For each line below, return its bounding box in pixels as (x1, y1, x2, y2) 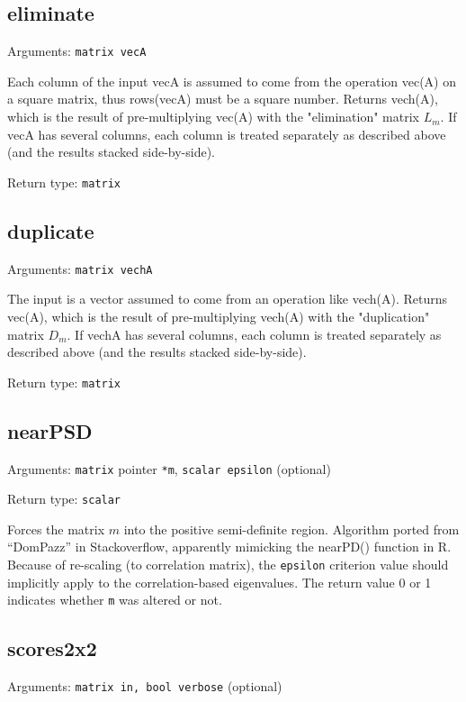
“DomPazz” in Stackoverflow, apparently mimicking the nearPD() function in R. (7, 537, 452, 556)
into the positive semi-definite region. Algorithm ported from (123, 519, 460, 538)
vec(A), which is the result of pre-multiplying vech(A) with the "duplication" (7, 306, 430, 325)
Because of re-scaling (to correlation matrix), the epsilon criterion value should (7, 555, 449, 574)
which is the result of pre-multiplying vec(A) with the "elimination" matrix (7, 107, 419, 126)
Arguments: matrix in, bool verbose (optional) (7, 677, 282, 696)
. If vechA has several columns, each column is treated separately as (67, 324, 442, 343)
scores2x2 (7, 634, 97, 662)
